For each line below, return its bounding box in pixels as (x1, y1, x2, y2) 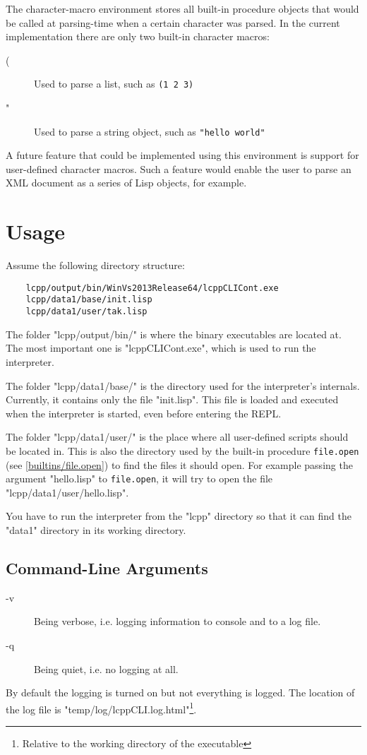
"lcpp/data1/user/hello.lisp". (6, 484, 129, 499)
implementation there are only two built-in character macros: (6, 29, 270, 44)
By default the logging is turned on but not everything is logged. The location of (6, 685, 355, 700)
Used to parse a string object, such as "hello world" (34, 124, 265, 138)
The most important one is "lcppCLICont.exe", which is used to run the (6, 340, 316, 355)
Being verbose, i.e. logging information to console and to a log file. (34, 614, 321, 629)
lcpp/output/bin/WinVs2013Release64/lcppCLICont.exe (25, 283, 279, 293)
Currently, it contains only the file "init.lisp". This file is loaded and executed (6, 392, 339, 407)
